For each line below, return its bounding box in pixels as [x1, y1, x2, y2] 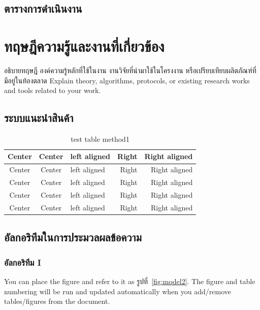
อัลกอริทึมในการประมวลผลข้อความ [4, 229, 142, 245]
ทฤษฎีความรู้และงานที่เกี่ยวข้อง [4, 35, 165, 56]
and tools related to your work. [4, 85, 101, 96]
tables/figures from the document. [4, 296, 110, 306]
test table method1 [71, 133, 129, 144]
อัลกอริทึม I [4, 256, 41, 268]
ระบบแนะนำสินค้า [4, 110, 74, 126]
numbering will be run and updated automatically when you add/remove [4, 286, 232, 296]
